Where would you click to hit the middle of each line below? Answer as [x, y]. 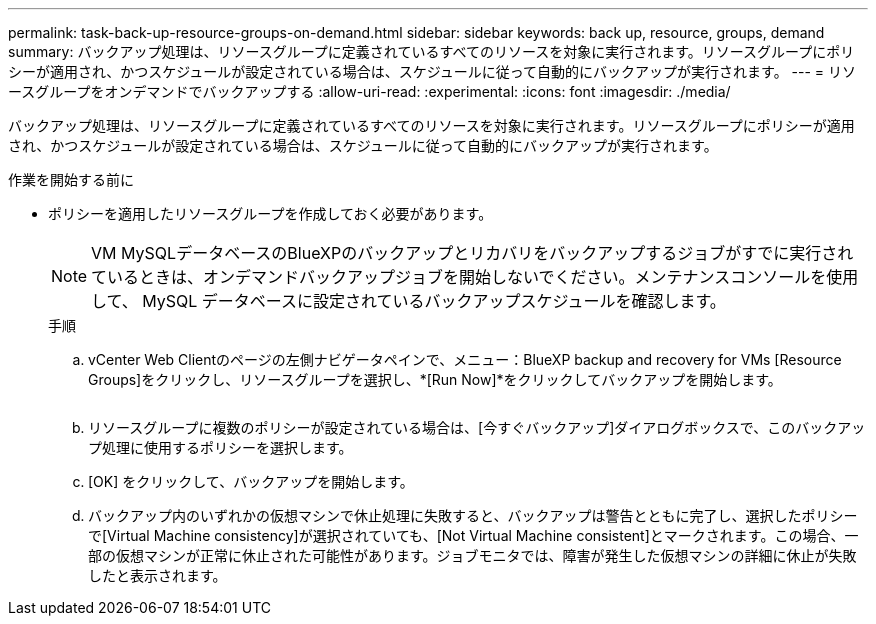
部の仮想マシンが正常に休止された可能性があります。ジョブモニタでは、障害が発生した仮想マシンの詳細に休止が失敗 [472, 555]
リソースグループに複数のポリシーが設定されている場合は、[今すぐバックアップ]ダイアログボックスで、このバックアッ [477, 427]
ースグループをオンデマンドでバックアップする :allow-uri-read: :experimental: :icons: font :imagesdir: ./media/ [369, 91]
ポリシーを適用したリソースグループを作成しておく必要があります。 [270, 213]
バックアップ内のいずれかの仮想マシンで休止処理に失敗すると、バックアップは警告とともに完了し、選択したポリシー [473, 515]
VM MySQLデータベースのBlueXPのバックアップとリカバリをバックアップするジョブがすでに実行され [472, 253]
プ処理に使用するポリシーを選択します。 [220, 447]
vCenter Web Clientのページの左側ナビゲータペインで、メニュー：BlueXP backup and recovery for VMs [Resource [465, 359]
